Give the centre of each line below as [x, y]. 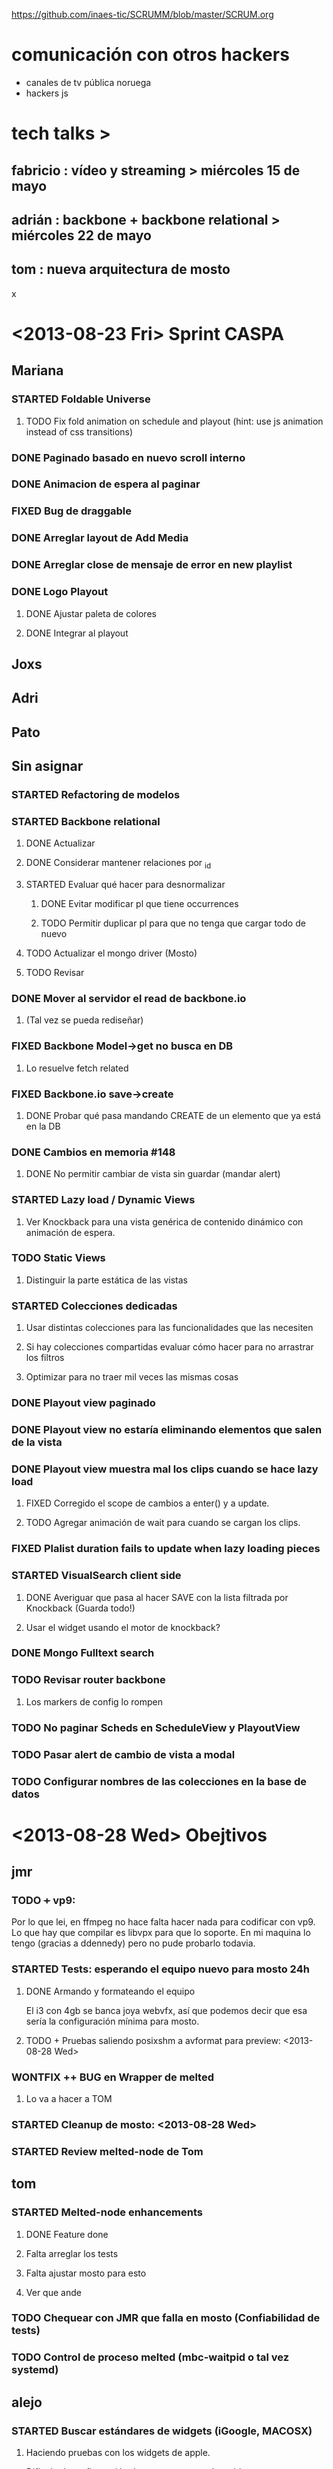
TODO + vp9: [43, 1900]
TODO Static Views [58, 1258]
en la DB [43, 1126]
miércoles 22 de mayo [81, 235]
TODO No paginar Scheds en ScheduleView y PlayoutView [156, 1727]
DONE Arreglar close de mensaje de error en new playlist [152, 565]
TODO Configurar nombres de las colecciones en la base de [159, 1781]
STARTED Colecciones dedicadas [94, 1306]
